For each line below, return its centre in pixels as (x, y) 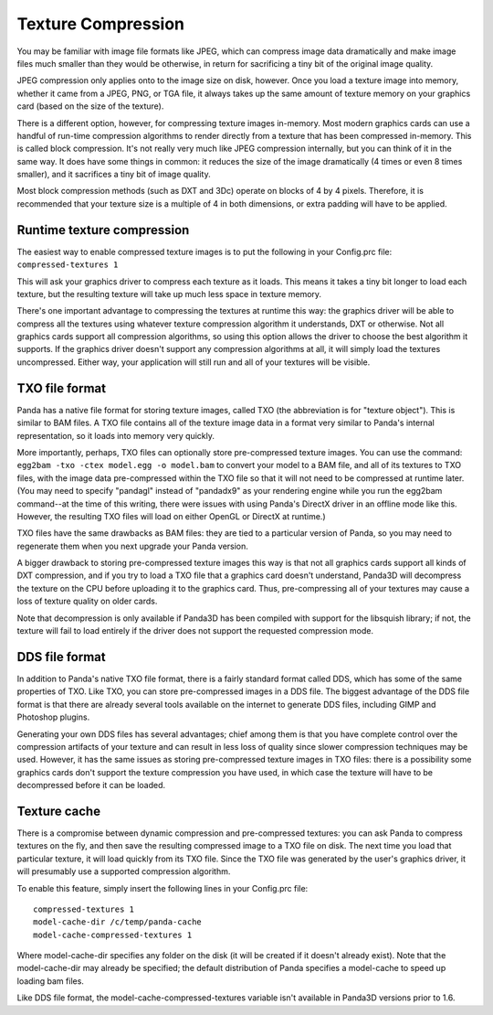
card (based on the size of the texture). (90, 106)
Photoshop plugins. (53, 717)
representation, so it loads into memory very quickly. (115, 435)
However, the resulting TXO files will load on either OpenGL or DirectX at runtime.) (171, 516)
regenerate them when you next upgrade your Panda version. (132, 546)
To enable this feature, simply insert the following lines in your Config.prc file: (163, 888)
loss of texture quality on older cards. (87, 601)
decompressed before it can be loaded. (91, 785)
